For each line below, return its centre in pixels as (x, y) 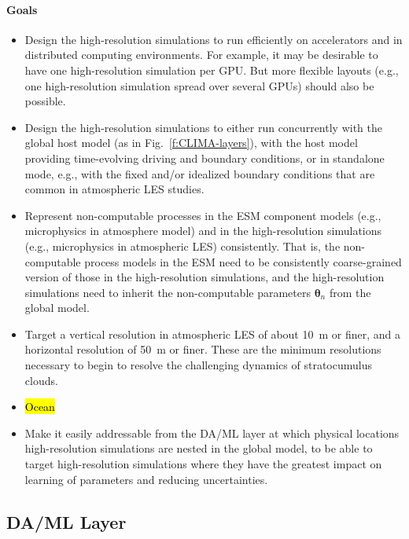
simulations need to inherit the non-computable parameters (168, 292)
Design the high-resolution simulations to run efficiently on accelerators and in (214, 39)
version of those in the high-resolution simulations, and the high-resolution (204, 277)
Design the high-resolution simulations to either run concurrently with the (203, 127)
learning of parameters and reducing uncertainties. (146, 479)
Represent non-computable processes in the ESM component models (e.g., (203, 215)
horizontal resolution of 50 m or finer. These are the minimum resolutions (203, 349)
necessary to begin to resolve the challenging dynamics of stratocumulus (198, 365)
